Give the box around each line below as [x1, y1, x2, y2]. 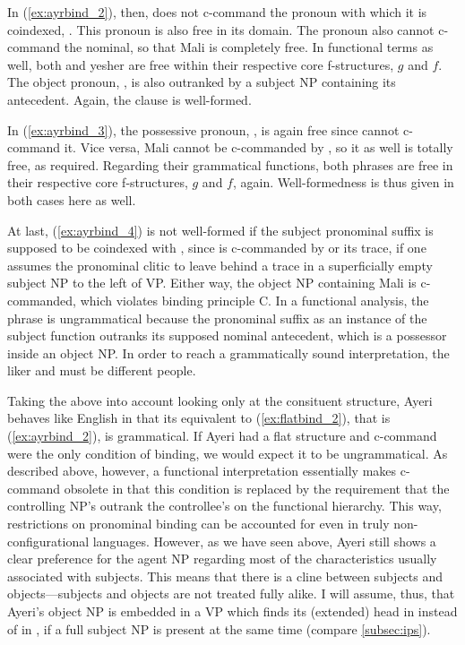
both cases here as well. [7, 190, 136, 209]
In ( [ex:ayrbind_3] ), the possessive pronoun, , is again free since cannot [7, 120, 400, 139]
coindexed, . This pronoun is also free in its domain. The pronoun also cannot [7, 20, 435, 39]
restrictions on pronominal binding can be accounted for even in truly [7, 514, 390, 533]
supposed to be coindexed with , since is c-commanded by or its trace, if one [7, 238, 426, 257]
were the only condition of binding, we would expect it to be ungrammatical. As [7, 443, 448, 462]
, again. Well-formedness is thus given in [232, 173, 454, 192]
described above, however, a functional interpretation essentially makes [7, 461, 397, 480]
